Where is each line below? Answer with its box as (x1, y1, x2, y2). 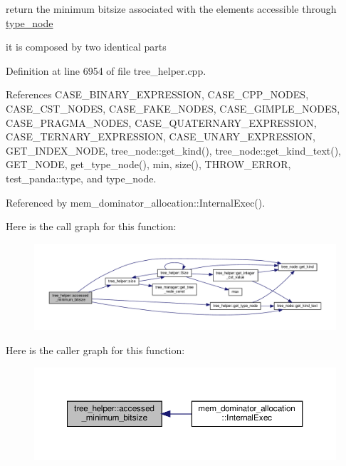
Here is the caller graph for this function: (6, 343, 185, 358)
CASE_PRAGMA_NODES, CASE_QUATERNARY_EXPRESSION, (6, 115, 317, 130)
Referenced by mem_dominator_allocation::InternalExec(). (6, 195, 266, 209)
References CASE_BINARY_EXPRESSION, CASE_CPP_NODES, (6, 87, 309, 102)
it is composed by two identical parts (6, 39, 167, 54)
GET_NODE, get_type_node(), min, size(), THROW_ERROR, (6, 157, 291, 172)
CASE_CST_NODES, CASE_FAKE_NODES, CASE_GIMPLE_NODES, (6, 100, 340, 115)
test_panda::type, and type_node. (6, 170, 157, 185)
